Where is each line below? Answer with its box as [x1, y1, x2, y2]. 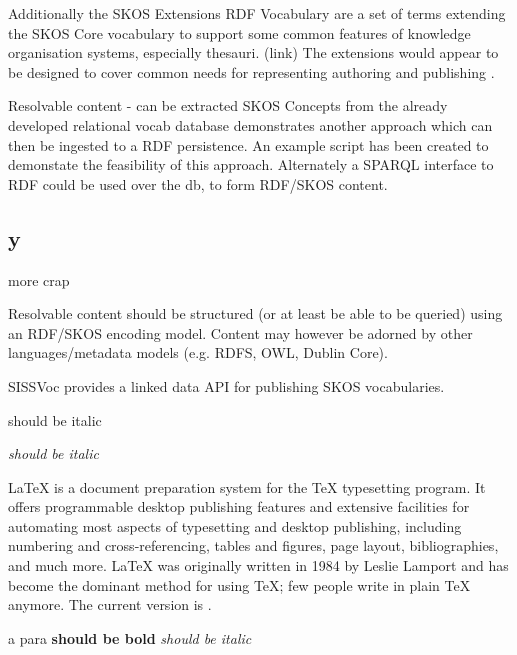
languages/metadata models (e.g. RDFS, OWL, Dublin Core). [8, 342, 388, 363]
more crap [8, 269, 70, 290]
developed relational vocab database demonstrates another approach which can [8, 114, 493, 135]
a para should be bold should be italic [8, 627, 252, 648]
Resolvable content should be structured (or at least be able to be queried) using [8, 303, 503, 324]
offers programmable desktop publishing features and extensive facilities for [8, 496, 470, 517]
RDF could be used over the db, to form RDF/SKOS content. [8, 173, 388, 194]
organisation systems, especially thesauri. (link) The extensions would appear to [8, 42, 499, 63]
